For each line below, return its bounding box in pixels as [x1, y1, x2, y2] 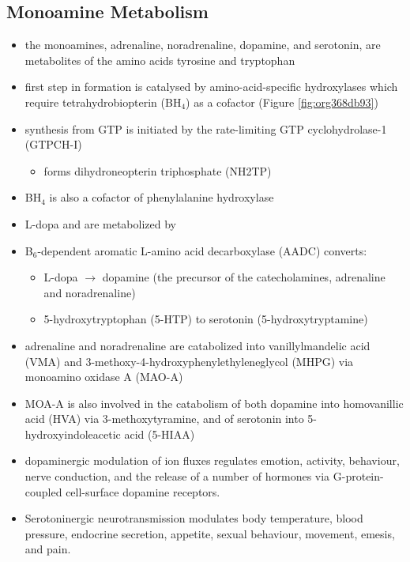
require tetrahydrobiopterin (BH [24, 93, 182, 110]
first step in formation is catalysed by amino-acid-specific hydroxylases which [24, 78, 398, 95]
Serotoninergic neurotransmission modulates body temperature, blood [24, 510, 363, 526]
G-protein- [333, 468, 384, 485]
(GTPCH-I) [24, 136, 82, 153]
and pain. [24, 541, 71, 557]
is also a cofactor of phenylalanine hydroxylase [49, 189, 274, 206]
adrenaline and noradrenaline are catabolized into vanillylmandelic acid [24, 337, 371, 353]
